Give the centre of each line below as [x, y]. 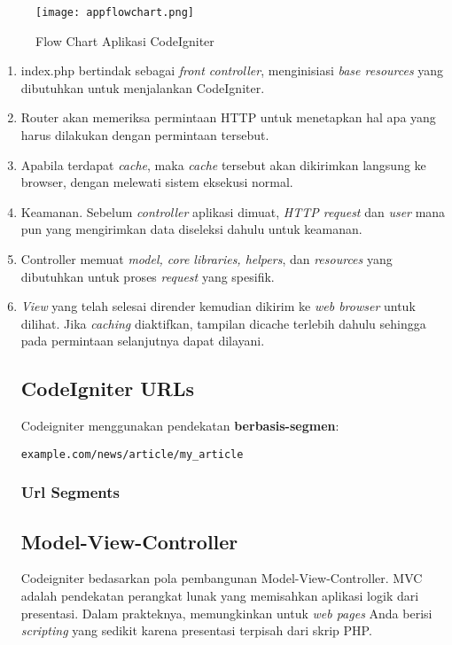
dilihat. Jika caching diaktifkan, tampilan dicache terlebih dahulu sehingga [223, 323]
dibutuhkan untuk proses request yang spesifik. [148, 276]
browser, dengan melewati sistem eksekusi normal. [157, 182]
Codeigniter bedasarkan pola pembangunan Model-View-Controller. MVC [222, 578]
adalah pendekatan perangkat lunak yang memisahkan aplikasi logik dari [220, 596]
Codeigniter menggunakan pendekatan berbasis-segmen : [180, 426]
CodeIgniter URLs [108, 389]
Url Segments [70, 492]
